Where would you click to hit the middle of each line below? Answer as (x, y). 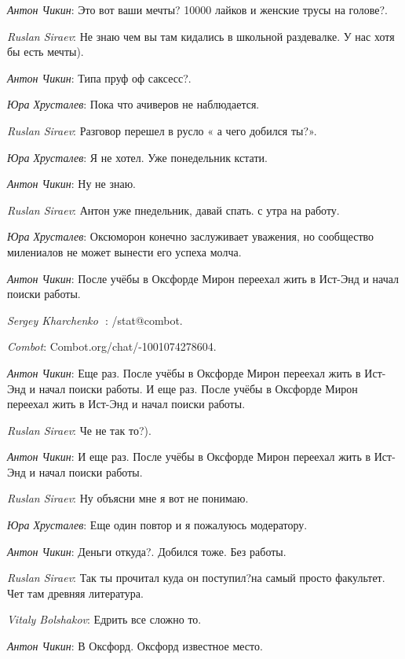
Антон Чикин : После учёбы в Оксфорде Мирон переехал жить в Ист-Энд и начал (203, 278)
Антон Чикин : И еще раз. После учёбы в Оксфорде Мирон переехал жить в (189, 457)
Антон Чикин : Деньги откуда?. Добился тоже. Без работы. (147, 551)
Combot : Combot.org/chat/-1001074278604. (112, 346)
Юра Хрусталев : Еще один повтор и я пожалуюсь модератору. (157, 525)
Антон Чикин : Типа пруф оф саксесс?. (99, 77)
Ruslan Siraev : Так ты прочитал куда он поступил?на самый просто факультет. (196, 578)
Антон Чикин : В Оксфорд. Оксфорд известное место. (135, 646)
